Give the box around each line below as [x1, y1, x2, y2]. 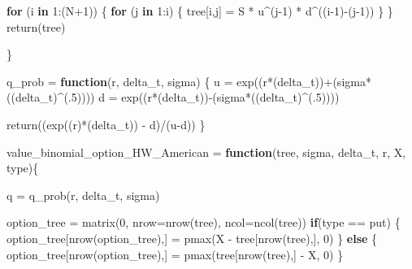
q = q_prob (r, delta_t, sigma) [7, 186, 160, 203]
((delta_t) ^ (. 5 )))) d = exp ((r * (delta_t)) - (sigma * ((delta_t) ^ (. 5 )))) [7, 89, 340, 106]
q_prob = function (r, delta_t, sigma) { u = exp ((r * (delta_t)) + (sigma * [7, 72, 371, 89]
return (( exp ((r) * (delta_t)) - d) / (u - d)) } [7, 115, 206, 132]
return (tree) [7, 18, 66, 35]
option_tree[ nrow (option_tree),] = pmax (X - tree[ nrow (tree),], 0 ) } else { [7, 229, 378, 246]
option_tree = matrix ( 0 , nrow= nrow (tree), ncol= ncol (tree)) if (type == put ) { [7, 214, 401, 231]
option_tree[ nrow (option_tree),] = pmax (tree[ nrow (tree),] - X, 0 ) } [7, 245, 344, 262]
